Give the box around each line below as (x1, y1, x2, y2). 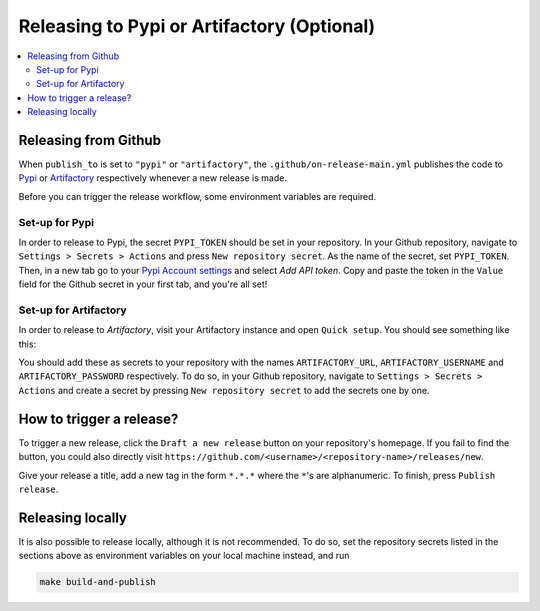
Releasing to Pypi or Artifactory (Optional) (18, 15, 376, 37)
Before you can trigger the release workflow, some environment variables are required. (18, 190, 377, 202)
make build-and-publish (39, 576, 157, 588)
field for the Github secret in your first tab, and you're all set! (18, 278, 268, 290)
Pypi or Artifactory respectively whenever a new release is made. (18, 172, 287, 184)
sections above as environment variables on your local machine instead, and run (18, 550, 350, 562)
